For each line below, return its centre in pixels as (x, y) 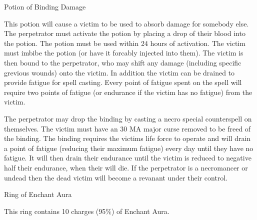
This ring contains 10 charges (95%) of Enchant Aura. (87, 211)
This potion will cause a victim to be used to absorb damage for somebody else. (126, 23)
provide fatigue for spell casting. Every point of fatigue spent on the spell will (123, 82)
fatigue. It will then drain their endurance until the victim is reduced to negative (128, 158)
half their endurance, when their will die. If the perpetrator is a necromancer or (126, 167)
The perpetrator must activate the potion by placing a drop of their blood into (125, 33)
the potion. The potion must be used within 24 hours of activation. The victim (125, 43)
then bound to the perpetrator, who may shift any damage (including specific (123, 62)
